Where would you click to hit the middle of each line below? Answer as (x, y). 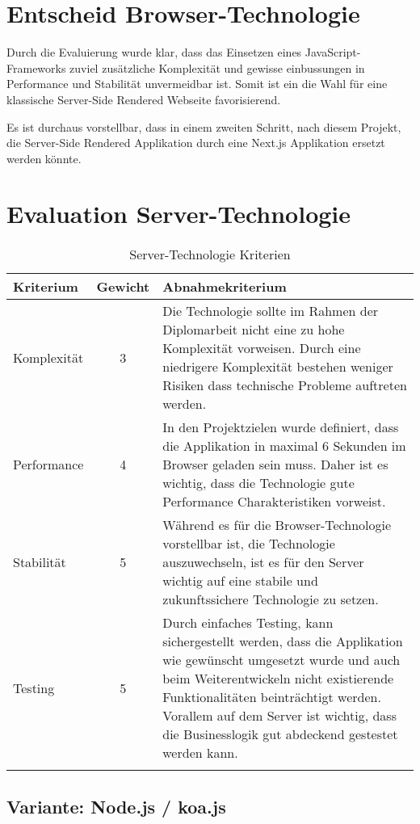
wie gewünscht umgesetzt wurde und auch (281, 660)
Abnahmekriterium (225, 287)
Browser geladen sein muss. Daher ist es (275, 465)
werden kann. (200, 753)
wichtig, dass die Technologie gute (258, 483)
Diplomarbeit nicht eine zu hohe (254, 330)
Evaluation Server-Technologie (179, 214)
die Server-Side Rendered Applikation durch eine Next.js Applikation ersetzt (196, 143)
